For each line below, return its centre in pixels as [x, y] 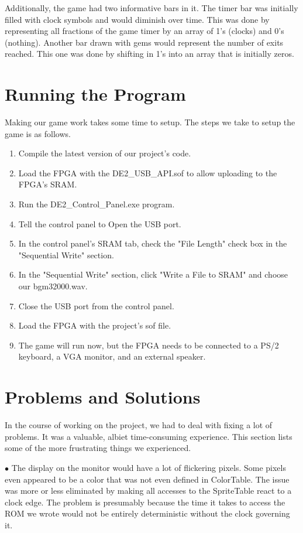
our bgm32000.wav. [53, 286]
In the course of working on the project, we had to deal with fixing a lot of [139, 425]
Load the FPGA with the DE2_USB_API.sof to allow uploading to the [148, 172]
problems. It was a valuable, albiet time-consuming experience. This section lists [149, 436]
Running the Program [95, 94]
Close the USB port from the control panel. [96, 305]
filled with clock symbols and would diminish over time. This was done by [137, 19]
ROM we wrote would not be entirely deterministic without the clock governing [147, 513]
